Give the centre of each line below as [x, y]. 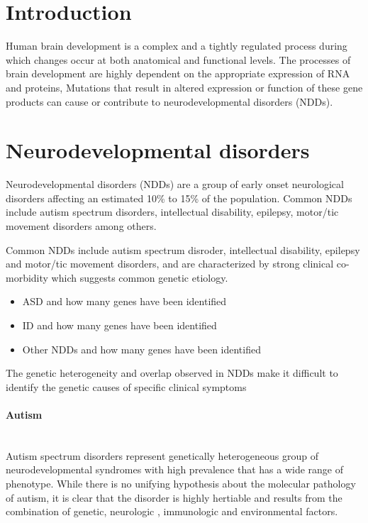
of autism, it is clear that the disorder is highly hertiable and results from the [174, 497]
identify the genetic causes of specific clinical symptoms [126, 386]
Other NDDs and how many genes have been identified [141, 349]
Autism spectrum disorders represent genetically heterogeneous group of [162, 455]
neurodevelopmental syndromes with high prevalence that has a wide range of [174, 469]
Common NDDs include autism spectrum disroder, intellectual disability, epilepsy [183, 249]
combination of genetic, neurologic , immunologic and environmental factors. [172, 511]
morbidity [27, 277]
